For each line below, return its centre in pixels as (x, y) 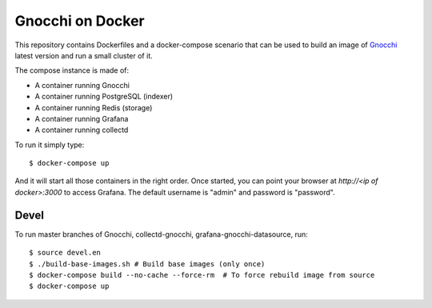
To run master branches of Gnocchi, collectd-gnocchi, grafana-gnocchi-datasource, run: (161, 234)
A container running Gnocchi (82, 85)
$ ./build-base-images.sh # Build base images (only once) (147, 264)
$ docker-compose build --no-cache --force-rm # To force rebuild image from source (202, 275)
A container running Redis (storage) (94, 107)
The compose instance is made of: (72, 70)
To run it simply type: (50, 145)
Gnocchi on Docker (80, 21)
